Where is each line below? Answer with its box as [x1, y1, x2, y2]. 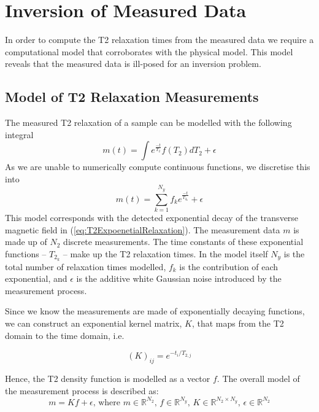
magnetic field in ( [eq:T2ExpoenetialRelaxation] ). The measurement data [5, 223, 280, 236]
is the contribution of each [179, 260, 279, 273]
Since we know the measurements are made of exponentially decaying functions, [5, 305, 305, 317]
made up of [5, 235, 47, 248]
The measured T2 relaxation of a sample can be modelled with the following [5, 116, 292, 129]
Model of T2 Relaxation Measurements [5, 87, 259, 106]
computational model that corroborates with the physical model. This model [5, 45, 293, 58]
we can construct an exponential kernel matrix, [5, 317, 182, 330]
